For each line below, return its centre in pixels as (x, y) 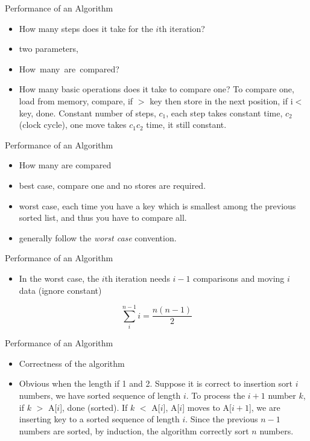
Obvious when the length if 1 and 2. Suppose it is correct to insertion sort (156, 383)
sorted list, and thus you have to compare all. (103, 217)
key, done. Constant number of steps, (87, 113)
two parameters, (49, 49)
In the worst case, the (59, 278)
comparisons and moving (239, 278)
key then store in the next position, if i (221, 100)
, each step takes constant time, (224, 113)
